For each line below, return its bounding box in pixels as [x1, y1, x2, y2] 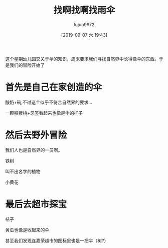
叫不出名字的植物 [5, 168, 41, 174]
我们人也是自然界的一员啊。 [5, 147, 63, 153]
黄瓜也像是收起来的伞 [5, 227, 49, 233]
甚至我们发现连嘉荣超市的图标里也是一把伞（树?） [5, 237, 109, 243]
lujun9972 [74, 21, 95, 28]
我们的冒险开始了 [9, 62, 45, 68]
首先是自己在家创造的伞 [5, 81, 102, 93]
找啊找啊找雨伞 [53, 5, 115, 16]
